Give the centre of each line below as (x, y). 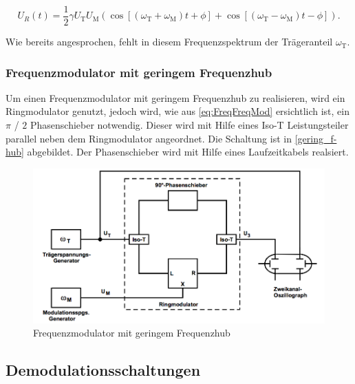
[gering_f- (316, 138)
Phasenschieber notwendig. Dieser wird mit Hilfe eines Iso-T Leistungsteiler (189, 125)
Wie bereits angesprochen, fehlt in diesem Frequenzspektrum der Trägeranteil (169, 42)
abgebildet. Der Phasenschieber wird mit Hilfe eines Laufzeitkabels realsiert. (188, 152)
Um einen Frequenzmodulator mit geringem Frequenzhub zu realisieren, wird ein (175, 97)
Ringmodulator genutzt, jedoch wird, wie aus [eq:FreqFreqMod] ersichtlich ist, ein (178, 111)
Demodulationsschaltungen (103, 370)
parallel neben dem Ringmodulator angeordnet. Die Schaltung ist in (149, 138)
